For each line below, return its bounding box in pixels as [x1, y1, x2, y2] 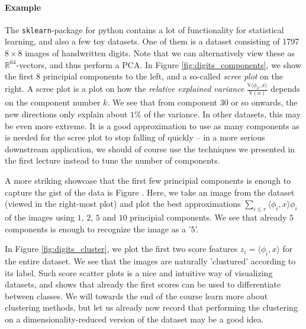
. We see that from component [107, 96, 218, 108]
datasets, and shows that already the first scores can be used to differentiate [5, 278, 281, 290]
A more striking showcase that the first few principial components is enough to [5, 174, 291, 186]
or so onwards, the [231, 96, 298, 108]
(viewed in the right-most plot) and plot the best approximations [5, 197, 241, 210]
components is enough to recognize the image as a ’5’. [5, 222, 199, 235]
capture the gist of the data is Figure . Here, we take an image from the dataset [5, 186, 295, 198]
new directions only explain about [5, 108, 128, 120]
